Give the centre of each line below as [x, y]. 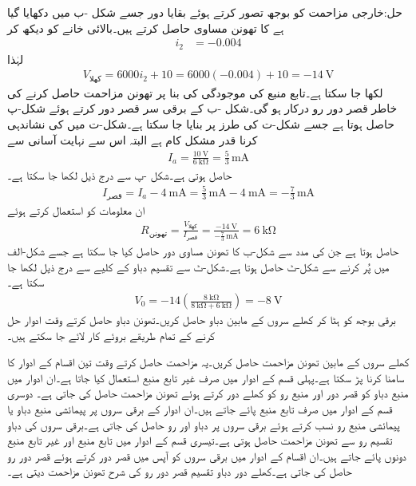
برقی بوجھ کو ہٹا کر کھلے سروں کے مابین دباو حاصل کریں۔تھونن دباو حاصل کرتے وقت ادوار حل [202, 320]
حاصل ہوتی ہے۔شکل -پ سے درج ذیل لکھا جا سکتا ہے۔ [120, 174]
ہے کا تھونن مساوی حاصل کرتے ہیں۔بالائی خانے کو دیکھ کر [146, 28]
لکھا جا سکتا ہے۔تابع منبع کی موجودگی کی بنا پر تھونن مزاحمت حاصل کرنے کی [195, 92]
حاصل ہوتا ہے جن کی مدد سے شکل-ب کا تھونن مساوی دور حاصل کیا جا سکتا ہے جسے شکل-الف [203, 251]
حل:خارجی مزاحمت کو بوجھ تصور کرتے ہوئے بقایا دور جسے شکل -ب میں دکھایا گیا [205, 12]
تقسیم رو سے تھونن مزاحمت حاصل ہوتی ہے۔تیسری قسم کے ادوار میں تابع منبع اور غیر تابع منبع [200, 440]
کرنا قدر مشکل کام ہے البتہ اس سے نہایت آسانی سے [133, 139]
